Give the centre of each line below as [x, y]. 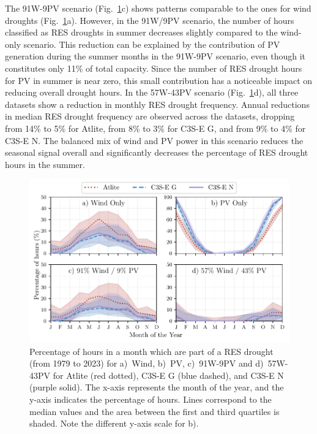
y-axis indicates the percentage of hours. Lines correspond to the [151, 399]
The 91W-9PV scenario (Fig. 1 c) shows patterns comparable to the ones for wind [158, 8]
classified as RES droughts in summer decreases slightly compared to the [141, 32]
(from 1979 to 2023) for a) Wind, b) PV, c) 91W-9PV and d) [147, 363]
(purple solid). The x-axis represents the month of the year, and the [157, 387]
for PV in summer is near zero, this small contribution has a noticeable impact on [159, 80]
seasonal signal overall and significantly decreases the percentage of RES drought [157, 152]
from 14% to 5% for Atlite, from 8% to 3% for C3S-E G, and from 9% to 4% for [155, 128]
